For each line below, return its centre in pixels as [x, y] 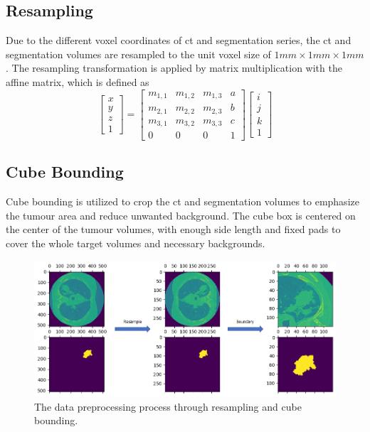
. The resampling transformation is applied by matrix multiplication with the [174, 68]
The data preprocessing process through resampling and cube [168, 406]
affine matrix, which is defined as [78, 81]
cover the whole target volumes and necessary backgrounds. [136, 243]
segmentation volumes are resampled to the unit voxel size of [138, 54]
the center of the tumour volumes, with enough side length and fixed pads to [173, 229]
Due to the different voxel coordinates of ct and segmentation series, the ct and [179, 40]
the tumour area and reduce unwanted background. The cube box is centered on [181, 215]
